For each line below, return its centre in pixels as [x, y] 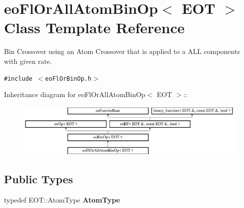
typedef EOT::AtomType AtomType [62, 199]
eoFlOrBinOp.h [68, 78]
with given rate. [28, 61]
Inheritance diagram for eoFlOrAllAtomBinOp [75, 94]
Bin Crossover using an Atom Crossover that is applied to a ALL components [122, 51]
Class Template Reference [94, 27]
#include [18, 78]
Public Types [39, 179]
